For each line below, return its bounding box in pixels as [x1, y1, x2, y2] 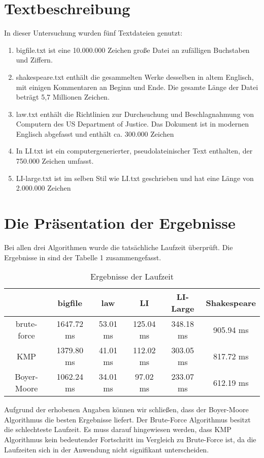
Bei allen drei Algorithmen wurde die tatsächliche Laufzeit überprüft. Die [4, 241, 233, 252]
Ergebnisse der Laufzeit [90, 270, 174, 283]
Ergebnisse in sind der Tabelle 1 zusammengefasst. [4, 252, 161, 262]
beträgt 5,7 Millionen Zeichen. [16, 91, 110, 102]
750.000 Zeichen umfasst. [16, 156, 94, 166]
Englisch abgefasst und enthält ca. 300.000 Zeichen [16, 128, 174, 139]
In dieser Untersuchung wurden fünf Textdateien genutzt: [4, 27, 183, 38]
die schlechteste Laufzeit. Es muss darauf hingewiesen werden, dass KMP [4, 424, 232, 435]
